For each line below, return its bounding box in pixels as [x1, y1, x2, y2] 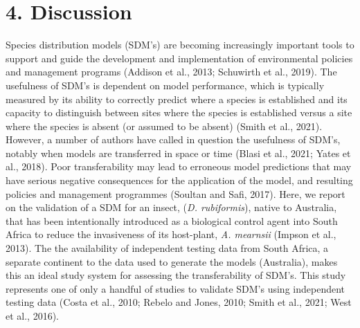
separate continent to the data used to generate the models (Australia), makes [6, 254, 338, 268]
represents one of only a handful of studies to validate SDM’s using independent [6, 281, 345, 295]
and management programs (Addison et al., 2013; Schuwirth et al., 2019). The [6, 64, 337, 79]
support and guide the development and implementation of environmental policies [6, 51, 353, 65]
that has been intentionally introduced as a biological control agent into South [6, 213, 338, 228]
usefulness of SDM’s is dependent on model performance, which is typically [6, 78, 325, 92]
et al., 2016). [6, 309, 59, 322]
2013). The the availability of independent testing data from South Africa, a [6, 241, 329, 255]
